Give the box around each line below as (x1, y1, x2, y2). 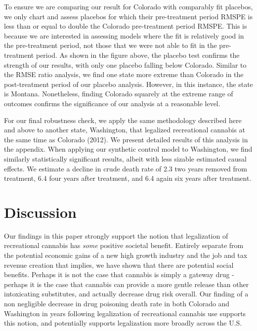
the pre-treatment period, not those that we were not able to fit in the (4, 40, 217, 50)
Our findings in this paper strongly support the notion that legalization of (4, 230, 228, 241)
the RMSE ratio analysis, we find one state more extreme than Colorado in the (4, 69, 244, 80)
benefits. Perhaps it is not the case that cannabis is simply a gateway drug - (4, 269, 234, 280)
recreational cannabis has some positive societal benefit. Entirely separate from (4, 240, 244, 250)
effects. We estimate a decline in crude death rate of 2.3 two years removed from (4, 163, 247, 173)
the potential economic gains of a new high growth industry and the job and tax (4, 250, 248, 260)
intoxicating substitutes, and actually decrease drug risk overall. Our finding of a (4, 289, 249, 299)
